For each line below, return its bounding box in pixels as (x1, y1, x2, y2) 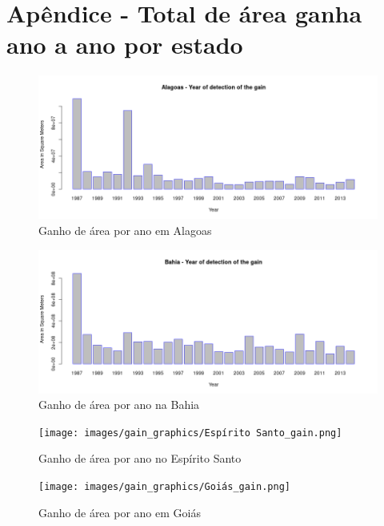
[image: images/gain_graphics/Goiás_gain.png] (38, 481, 290, 492)
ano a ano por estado (6, 28, 243, 61)
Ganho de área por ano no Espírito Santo (38, 450, 242, 467)
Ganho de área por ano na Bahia (38, 396, 200, 413)
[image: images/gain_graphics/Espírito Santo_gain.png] (38, 427, 342, 439)
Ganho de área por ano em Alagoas (38, 221, 212, 238)
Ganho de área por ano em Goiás (38, 504, 201, 520)
